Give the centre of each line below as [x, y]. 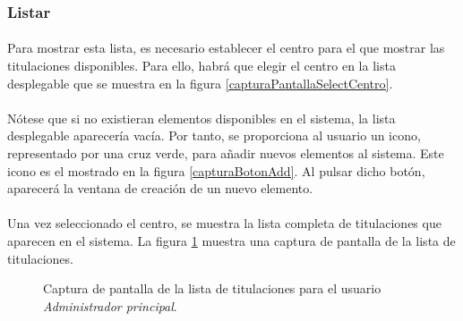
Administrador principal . [110, 305]
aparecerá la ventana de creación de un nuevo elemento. [160, 188]
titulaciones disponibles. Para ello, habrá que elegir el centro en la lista [201, 66]
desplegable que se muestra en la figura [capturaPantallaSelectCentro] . [200, 83]
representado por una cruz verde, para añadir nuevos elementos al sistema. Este [226, 153]
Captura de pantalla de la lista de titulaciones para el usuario [212, 288]
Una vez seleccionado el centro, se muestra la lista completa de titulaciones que [224, 223]
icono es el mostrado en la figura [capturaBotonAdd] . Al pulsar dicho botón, [216, 170]
